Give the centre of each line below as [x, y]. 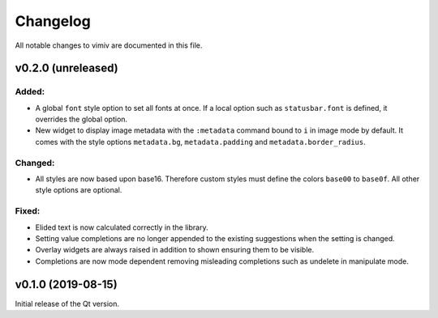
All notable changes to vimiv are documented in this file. [109, 45]
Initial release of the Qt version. [67, 303]
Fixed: [28, 211]
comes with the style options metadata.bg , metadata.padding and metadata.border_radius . [200, 142]
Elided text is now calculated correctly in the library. [122, 227]
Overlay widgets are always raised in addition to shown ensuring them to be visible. [175, 250]
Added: [30, 91]
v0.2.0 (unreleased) [67, 68]
